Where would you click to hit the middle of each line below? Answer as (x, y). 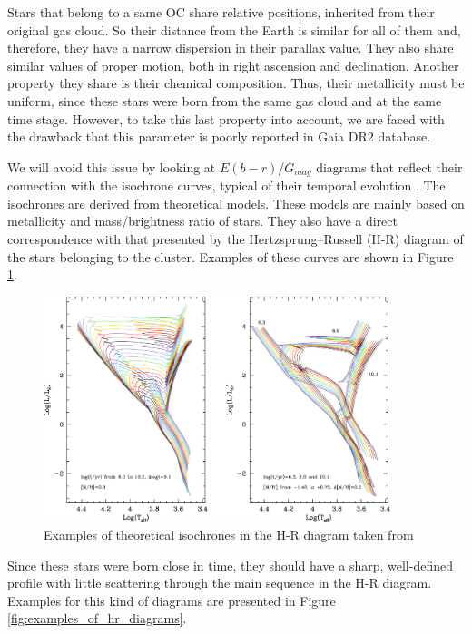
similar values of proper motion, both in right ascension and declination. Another (233, 65)
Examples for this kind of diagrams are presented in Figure (172, 600)
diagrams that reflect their (389, 166)
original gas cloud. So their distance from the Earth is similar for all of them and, (234, 29)
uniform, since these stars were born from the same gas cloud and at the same (225, 100)
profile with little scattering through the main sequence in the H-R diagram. (220, 583)
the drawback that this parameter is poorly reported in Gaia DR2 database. (219, 137)
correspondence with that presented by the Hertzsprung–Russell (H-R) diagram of (236, 238)
